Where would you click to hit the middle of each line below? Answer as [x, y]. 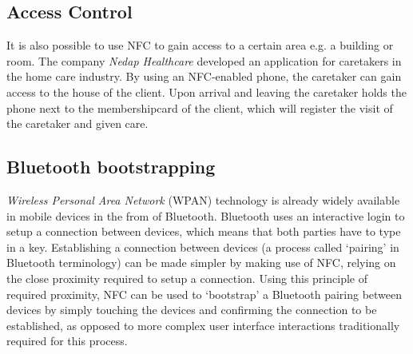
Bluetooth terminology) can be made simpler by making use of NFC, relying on [201, 263]
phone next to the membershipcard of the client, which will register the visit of [200, 107]
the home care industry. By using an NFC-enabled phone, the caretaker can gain [204, 76]
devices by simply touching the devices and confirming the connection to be [192, 310]
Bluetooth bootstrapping [111, 167]
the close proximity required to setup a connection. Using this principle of [187, 278]
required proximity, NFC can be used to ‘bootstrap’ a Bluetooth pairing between [205, 294]
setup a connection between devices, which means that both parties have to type [204, 231]
